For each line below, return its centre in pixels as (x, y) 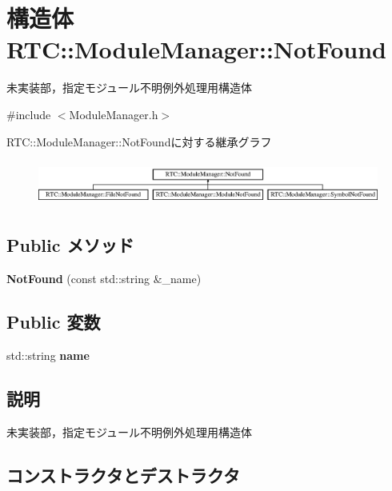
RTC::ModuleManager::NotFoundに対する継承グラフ (139, 141)
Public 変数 (54, 322)
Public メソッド (70, 245)
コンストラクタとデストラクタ (123, 475)
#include (29, 114)
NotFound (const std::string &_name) (104, 279)
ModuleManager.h (114, 114)
